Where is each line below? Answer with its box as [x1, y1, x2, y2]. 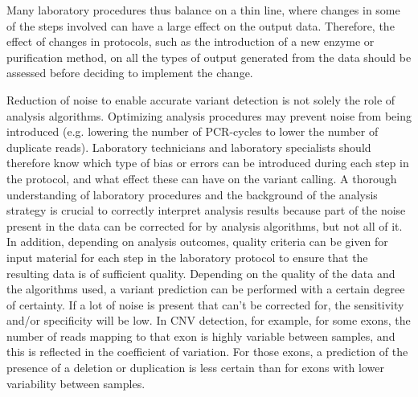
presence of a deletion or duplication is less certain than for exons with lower [6, 359, 384, 376]
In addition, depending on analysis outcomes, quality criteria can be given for [6, 233, 388, 250]
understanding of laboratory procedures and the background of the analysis [6, 186, 378, 203]
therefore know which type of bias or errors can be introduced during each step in [6, 154, 409, 171]
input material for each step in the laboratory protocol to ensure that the [6, 248, 368, 265]
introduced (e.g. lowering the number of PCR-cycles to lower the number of [6, 123, 379, 140]
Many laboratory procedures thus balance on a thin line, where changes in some [6, 2, 400, 18]
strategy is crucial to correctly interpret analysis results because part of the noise [6, 202, 406, 219]
